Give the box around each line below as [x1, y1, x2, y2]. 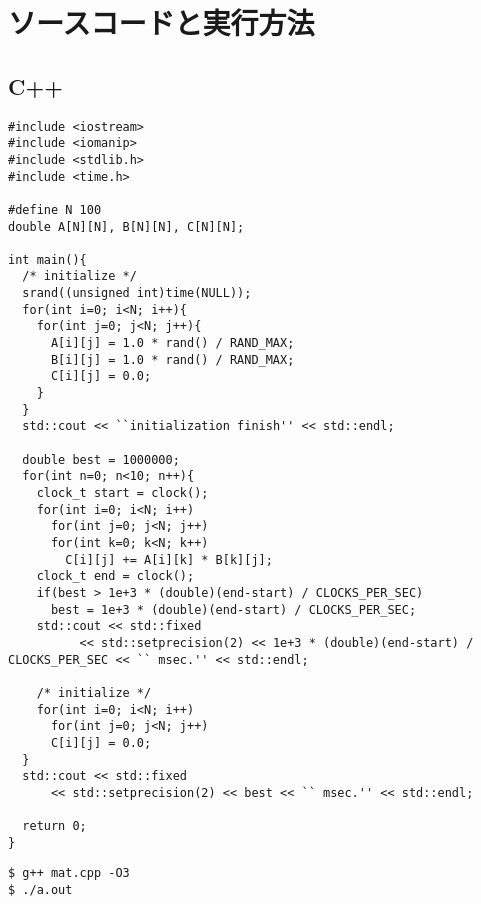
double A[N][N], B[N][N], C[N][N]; [8, 219, 245, 234]
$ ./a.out [8, 883, 73, 898]
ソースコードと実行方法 [8, 2, 315, 43]
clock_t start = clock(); [36, 486, 209, 501]
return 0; [22, 819, 87, 834]
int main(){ [8, 252, 87, 267]
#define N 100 [8, 202, 102, 217]
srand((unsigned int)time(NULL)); [22, 286, 252, 301]
